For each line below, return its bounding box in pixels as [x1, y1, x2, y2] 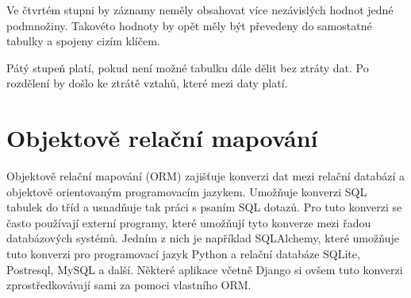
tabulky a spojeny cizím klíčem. [6, 33, 160, 49]
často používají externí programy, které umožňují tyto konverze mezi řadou [6, 214, 371, 230]
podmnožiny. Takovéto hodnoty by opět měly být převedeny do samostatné [6, 17, 372, 33]
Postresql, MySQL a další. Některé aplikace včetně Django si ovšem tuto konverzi [6, 261, 403, 277]
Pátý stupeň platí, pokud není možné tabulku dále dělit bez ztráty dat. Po [6, 59, 369, 75]
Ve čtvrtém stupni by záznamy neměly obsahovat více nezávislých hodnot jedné [6, 2, 394, 17]
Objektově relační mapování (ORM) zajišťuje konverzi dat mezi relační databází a [6, 168, 405, 184]
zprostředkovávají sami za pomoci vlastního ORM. [6, 277, 252, 293]
